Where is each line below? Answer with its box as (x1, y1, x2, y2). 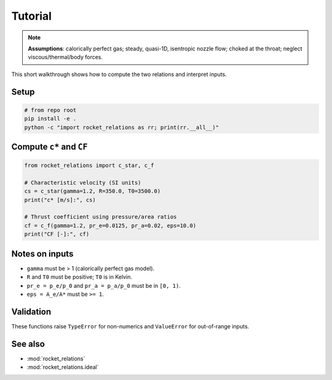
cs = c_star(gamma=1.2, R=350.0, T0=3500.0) (24, 188, 161, 195)
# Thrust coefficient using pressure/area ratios (24, 214, 177, 220)
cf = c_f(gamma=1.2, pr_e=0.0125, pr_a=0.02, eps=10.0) (24, 222, 197, 229)
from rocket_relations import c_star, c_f (24, 162, 154, 169)
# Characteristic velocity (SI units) (24, 179, 141, 186)
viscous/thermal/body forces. (28, 53, 103, 61)
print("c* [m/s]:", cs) (24, 196, 97, 203)
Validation (11, 306, 52, 317)
